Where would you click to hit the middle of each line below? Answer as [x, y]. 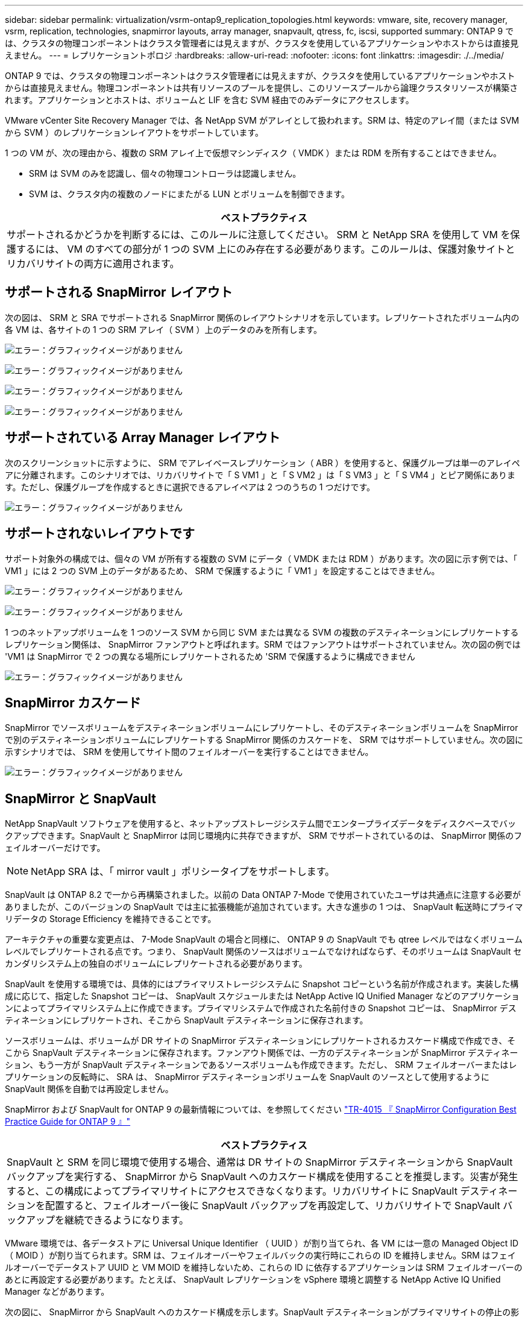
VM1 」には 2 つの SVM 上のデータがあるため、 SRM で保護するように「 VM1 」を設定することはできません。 [222, 570]
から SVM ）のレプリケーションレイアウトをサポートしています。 [134, 132]
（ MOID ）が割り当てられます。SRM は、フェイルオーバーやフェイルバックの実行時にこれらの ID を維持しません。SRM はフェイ [260, 1255]
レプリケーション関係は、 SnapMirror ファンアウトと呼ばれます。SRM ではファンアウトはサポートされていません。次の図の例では [263, 644]
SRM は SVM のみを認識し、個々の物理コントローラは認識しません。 [165, 173]
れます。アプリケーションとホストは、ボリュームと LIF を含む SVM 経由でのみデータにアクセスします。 [209, 100]
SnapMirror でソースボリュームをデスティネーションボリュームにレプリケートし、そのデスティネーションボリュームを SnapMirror [262, 728]
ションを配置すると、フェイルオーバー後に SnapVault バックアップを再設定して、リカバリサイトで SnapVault [253, 1206]
